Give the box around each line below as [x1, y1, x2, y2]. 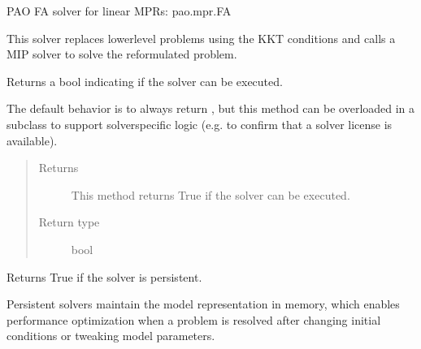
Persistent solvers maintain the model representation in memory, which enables [7, 295, 400, 312]
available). [7, 131, 58, 149]
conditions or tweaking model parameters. [7, 327, 215, 344]
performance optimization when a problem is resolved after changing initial [7, 311, 381, 328]
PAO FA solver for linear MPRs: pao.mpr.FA [7, 2, 232, 19]
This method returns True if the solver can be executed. [71, 186, 350, 203]
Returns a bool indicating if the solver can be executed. [7, 72, 283, 89]
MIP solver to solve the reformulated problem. [7, 45, 237, 62]
